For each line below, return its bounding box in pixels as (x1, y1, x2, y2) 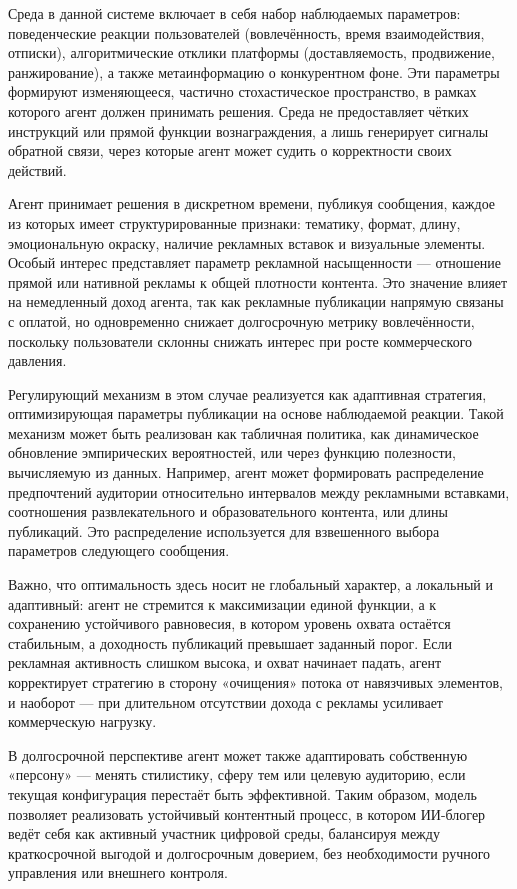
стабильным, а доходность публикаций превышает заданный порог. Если (8, 632, 452, 653)
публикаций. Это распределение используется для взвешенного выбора (8, 520, 440, 541)
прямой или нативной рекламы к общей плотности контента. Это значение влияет (8, 271, 508, 292)
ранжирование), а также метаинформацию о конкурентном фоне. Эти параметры (8, 61, 500, 82)
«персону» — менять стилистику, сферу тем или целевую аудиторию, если (8, 764, 466, 785)
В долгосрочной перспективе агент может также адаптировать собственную (8, 744, 468, 765)
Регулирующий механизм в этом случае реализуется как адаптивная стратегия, (8, 383, 487, 404)
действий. (8, 159, 67, 180)
